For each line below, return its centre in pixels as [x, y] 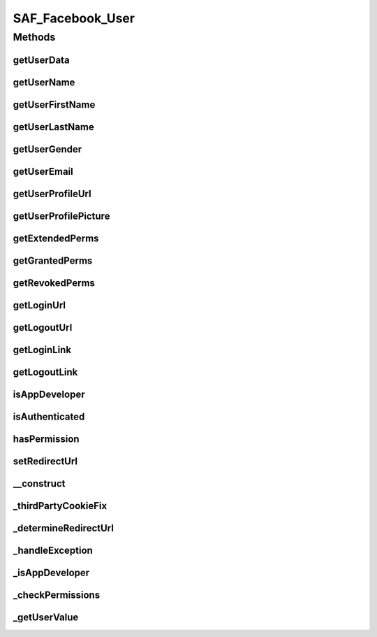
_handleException [53, 550]
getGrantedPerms [53, 260]
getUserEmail [43, 171]
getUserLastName [53, 127]
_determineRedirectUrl [64, 528]
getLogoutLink [45, 372]
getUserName [44, 82]
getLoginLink [42, 350]
